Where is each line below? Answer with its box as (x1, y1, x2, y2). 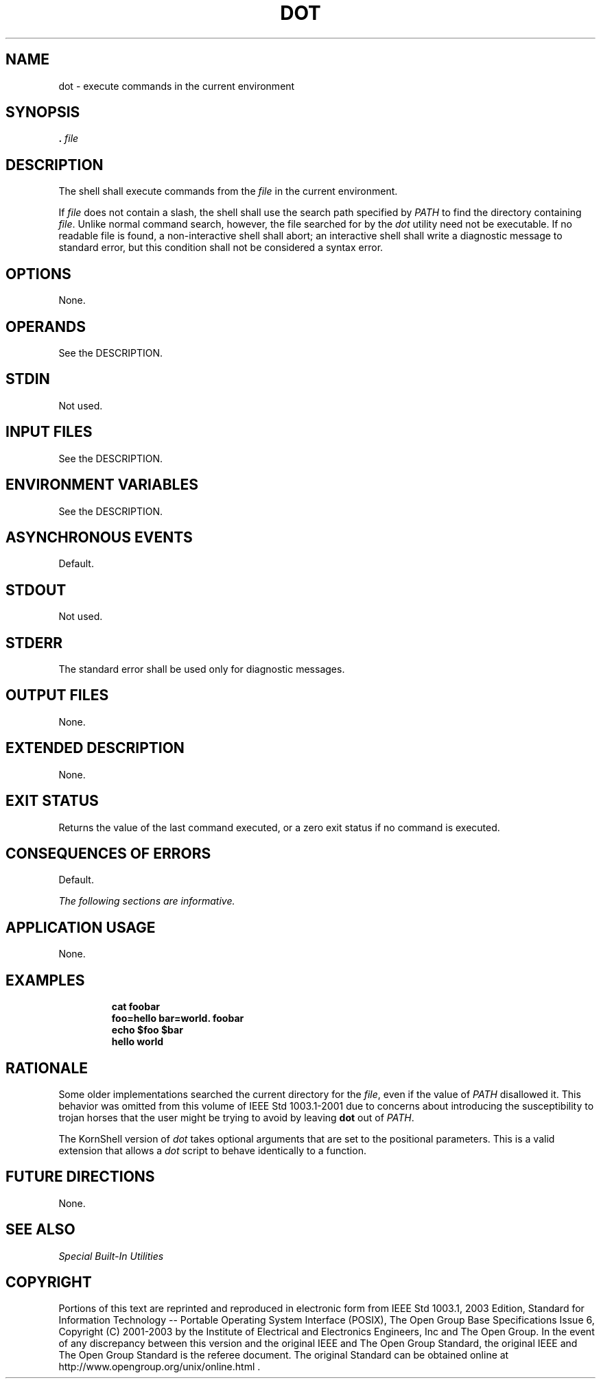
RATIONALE (5, 1059, 89, 1077)
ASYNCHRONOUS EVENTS (5, 528, 193, 546)
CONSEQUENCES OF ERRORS (5, 844, 211, 862)
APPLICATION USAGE (5, 918, 156, 936)
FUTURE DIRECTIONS (5, 1168, 155, 1186)
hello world (111, 1036, 164, 1048)
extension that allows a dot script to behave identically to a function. (58, 1144, 366, 1156)
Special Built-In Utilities (58, 1250, 164, 1262)
